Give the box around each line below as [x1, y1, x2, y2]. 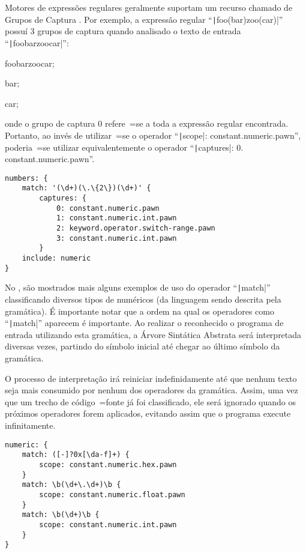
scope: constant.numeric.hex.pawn [39, 460, 177, 469]
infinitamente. [5, 419, 56, 431]
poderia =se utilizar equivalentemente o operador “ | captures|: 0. [5, 141, 244, 153]
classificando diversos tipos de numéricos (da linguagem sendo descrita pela [5, 293, 281, 305]
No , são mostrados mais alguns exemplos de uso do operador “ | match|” [5, 281, 271, 294]
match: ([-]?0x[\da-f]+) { [22, 450, 130, 459]
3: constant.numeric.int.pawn [56, 234, 177, 243]
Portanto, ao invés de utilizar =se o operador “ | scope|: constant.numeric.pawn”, [5, 128, 301, 141]
